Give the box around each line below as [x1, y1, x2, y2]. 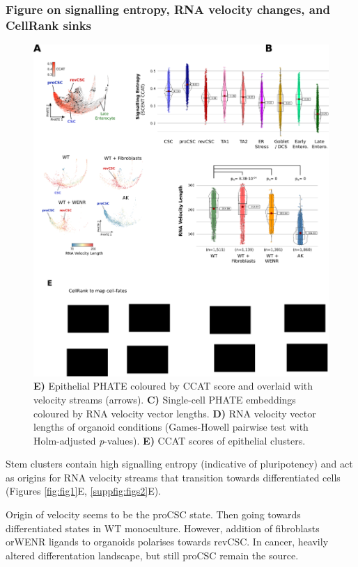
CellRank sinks [6, 16, 92, 33]
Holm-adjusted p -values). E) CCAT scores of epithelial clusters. [33, 433, 306, 447]
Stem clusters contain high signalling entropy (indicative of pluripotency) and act [6, 456, 353, 471]
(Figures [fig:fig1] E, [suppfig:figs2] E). [6, 484, 162, 498]
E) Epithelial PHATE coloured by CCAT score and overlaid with [33, 378, 313, 393]
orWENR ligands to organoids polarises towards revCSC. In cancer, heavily [6, 534, 329, 549]
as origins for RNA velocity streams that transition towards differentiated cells [6, 470, 341, 484]
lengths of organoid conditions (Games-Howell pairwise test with [33, 420, 309, 434]
